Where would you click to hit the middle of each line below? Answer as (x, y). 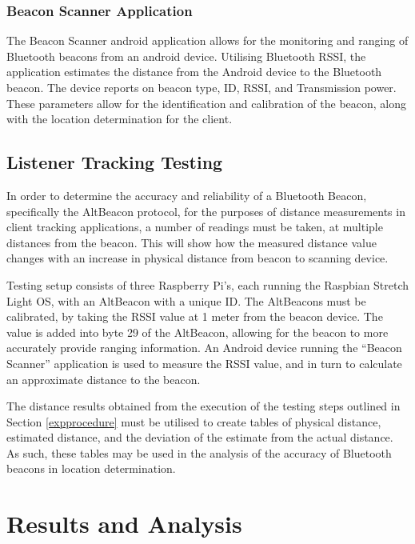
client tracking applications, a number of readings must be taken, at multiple (195, 227)
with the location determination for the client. (120, 119)
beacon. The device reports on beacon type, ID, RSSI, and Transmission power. (202, 87)
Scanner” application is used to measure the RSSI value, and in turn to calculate (204, 363)
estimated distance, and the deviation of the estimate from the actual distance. (200, 437)
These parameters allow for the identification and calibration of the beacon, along (207, 103)
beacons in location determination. (91, 468)
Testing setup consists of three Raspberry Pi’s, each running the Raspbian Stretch (208, 284)
